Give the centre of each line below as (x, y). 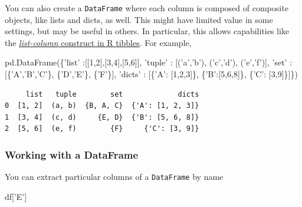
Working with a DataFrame (72, 154)
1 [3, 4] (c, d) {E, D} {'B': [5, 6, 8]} (102, 117)
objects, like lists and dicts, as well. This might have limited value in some (139, 19)
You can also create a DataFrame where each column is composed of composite (147, 8)
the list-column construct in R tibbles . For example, (98, 42)
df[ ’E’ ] (16, 196)
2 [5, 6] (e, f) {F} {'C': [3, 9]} (102, 129)
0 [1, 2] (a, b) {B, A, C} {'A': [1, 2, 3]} (102, 106)
